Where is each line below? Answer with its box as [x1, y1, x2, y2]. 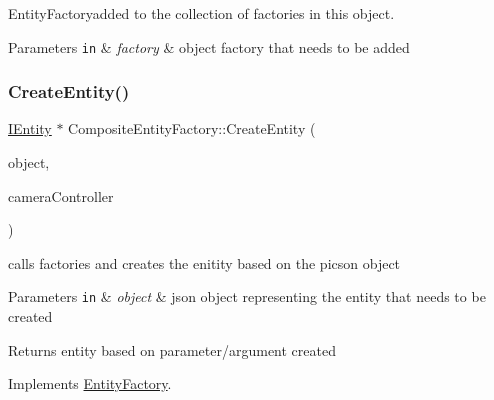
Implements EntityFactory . [8, 373, 172, 394]
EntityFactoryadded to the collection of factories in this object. [8, 3, 395, 23]
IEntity [8, 118, 52, 139]
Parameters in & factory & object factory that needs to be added [8, 36, 410, 57]
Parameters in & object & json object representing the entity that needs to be [8, 286, 486, 307]
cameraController [8, 185, 114, 206]
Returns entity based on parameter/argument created [8, 339, 336, 360]
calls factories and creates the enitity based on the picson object [8, 252, 401, 273]
